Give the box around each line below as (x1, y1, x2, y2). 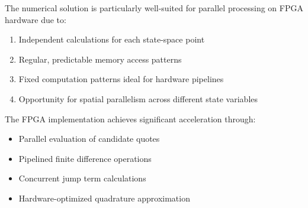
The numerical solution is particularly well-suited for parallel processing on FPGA (5, 2, 303, 14)
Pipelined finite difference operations (18, 152, 152, 164)
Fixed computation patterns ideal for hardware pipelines (18, 73, 224, 85)
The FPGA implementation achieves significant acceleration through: (5, 112, 256, 125)
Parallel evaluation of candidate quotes (18, 132, 160, 145)
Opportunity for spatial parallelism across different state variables (18, 92, 258, 105)
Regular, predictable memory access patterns (18, 53, 182, 65)
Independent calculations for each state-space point (18, 33, 205, 45)
